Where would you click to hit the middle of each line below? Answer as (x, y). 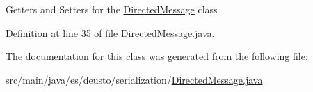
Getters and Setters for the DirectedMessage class (112, 9)
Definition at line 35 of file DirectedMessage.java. (110, 32)
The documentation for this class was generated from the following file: (157, 56)
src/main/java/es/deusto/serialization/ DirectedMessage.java (134, 79)
